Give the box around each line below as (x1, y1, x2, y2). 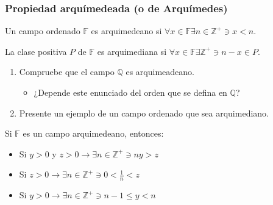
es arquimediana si (97, 45, 167, 57)
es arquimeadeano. (126, 65, 194, 78)
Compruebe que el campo (19, 65, 115, 78)
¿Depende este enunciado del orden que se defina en (34, 86, 227, 98)
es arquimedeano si (91, 24, 162, 37)
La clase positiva (5, 45, 67, 57)
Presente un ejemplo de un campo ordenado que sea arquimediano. (19, 106, 269, 119)
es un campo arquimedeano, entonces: (23, 127, 164, 140)
